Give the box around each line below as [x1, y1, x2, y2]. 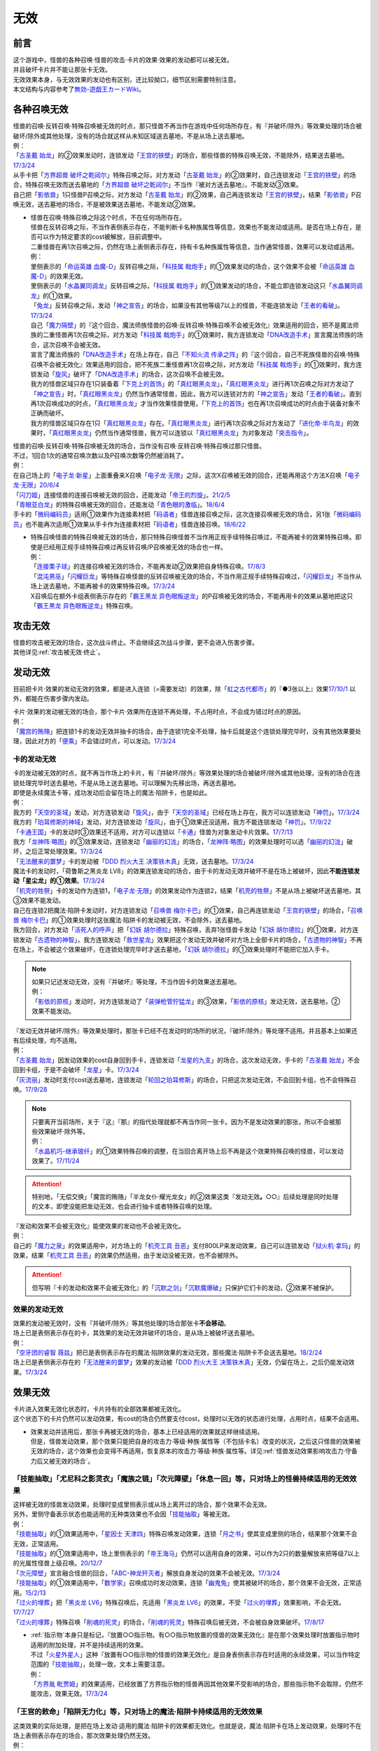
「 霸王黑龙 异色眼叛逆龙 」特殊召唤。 [30, 601, 136, 609]
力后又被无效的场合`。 [30, 1457, 94, 1465]
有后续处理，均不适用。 [13, 1036, 80, 1044]
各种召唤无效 [13, 104, 69, 116]
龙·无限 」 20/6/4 [13, 480, 59, 490]
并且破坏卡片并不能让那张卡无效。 [13, 65, 111, 74]
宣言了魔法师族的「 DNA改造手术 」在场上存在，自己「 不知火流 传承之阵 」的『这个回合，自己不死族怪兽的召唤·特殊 [30, 350, 360, 359]
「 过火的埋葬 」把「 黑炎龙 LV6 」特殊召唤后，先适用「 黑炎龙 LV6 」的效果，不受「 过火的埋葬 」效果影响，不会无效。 [13, 1598, 346, 1607]
